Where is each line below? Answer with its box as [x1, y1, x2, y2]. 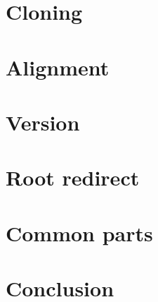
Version [6, 107, 80, 136]
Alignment [6, 52, 110, 81]
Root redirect [6, 163, 140, 192]
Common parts [6, 218, 153, 247]
